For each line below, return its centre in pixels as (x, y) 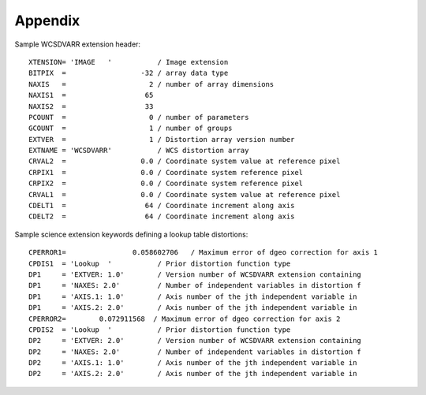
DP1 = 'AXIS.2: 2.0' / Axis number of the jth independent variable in (193, 308)
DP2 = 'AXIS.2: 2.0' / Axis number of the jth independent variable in (193, 374)
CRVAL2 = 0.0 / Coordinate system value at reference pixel (185, 161)
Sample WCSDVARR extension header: (78, 44)
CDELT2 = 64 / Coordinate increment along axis (162, 216)
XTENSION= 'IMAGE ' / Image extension (129, 62)
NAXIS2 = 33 (91, 106)
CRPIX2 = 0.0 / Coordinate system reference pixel (166, 184)
